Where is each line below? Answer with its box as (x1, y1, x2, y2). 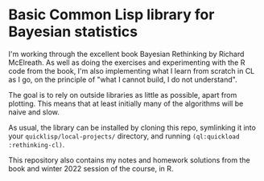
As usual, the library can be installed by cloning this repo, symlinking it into (8, 123, 256, 132)
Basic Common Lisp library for (8, 6, 215, 24)
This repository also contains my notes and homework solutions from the (8, 155, 251, 165)
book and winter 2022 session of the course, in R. (8, 163, 174, 173)
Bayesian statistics (8, 22, 138, 41)
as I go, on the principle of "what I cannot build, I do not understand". (8, 74, 237, 84)
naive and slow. (8, 107, 60, 117)
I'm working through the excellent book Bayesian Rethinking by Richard (8, 49, 245, 58)
